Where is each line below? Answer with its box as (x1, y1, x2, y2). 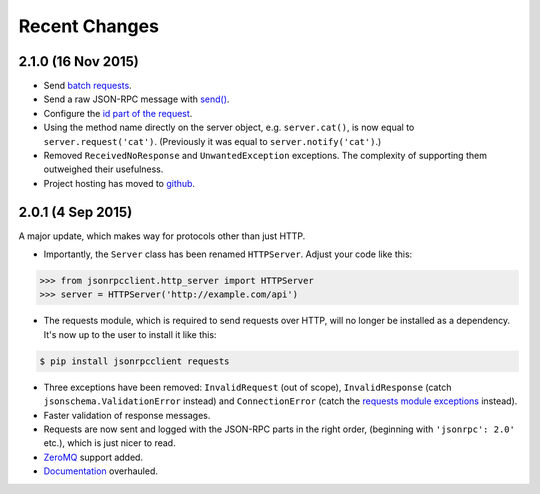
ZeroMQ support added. (43, 451, 144, 463)
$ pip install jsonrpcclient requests (39, 355, 230, 367)
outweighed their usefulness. (43, 163, 164, 175)
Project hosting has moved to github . (43, 177, 195, 189)
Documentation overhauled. (43, 465, 159, 477)
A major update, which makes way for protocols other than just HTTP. (18, 230, 306, 242)
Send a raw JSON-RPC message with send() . (43, 93, 230, 105)
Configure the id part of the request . (43, 107, 193, 119)
